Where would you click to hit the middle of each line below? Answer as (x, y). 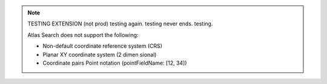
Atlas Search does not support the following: (83, 35)
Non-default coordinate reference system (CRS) (103, 46)
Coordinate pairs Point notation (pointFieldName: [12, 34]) (115, 63)
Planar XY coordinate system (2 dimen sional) (100, 54)
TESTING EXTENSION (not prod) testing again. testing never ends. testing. (120, 24)
